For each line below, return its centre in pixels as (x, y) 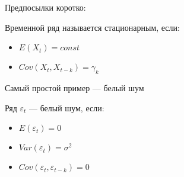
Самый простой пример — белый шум (74, 87)
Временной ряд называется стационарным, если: (92, 27)
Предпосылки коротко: (45, 7)
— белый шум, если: (67, 107)
